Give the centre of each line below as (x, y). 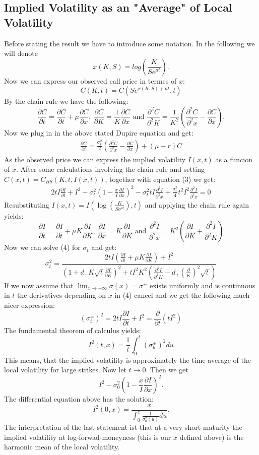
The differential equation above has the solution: (79, 399)
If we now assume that (39, 285)
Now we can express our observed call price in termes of (90, 80)
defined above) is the (212, 437)
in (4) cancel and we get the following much (182, 295)
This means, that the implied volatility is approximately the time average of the (127, 360)
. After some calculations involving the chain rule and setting (110, 169)
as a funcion (234, 159)
